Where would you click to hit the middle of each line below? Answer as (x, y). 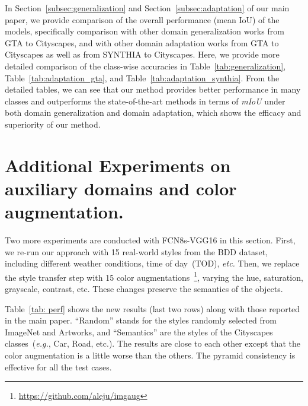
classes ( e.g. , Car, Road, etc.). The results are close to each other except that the (153, 343)
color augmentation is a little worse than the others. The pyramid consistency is (150, 355)
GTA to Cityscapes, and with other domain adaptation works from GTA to (142, 42)
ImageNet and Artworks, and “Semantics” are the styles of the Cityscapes (139, 332)
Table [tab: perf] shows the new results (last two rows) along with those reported (153, 308)
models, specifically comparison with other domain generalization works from (145, 31)
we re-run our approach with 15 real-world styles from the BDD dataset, (137, 251)
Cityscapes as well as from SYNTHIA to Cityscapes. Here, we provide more (142, 54)
